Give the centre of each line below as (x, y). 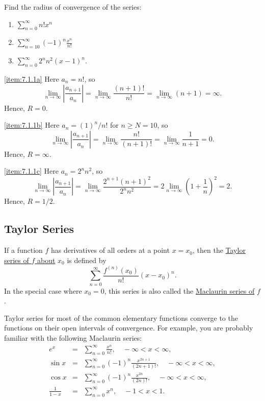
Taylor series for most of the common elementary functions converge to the (121, 317)
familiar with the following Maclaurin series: (73, 338)
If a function (23, 250)
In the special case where (43, 290)
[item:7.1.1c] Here (31, 171)
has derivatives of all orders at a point (110, 250)
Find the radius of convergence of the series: (73, 7)
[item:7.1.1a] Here (32, 78)
